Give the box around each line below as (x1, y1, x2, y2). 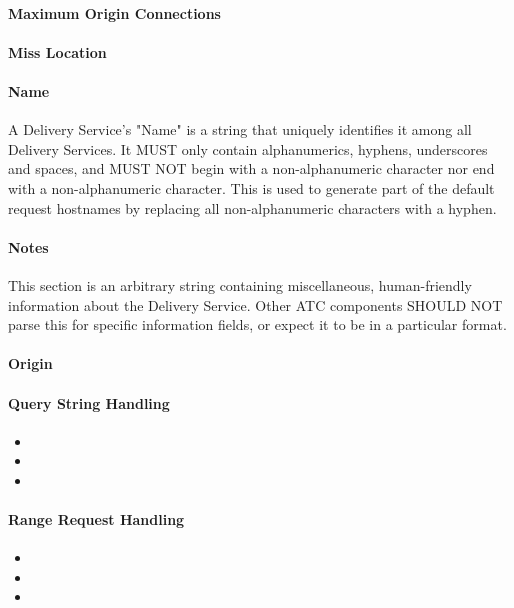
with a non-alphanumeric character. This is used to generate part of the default (8, 177, 495, 198)
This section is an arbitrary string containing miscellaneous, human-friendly (8, 274, 472, 295)
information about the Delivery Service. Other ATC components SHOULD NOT (8, 294, 503, 315)
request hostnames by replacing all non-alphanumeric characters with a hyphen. (8, 197, 497, 218)
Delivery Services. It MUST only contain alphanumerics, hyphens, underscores (8, 138, 488, 159)
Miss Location (8, 41, 107, 62)
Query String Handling (8, 392, 170, 413)
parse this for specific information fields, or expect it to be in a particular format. (8, 314, 507, 335)
